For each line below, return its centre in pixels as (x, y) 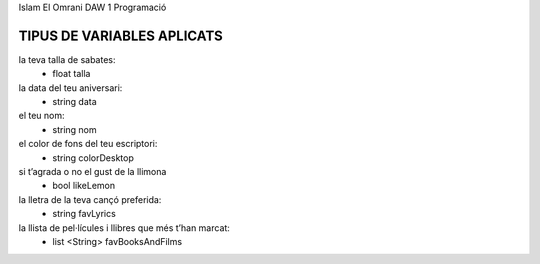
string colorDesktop (93, 157)
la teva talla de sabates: (67, 59)
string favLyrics (84, 214)
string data (74, 102)
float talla (71, 74)
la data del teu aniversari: (70, 87)
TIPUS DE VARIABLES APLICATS (121, 35)
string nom (74, 129)
